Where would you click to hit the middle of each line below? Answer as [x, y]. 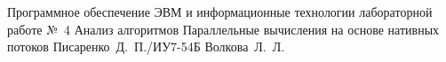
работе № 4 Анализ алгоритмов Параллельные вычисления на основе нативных [223, 29]
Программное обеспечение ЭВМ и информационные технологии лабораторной [220, 12]
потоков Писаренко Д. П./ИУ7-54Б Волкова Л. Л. [146, 46]
